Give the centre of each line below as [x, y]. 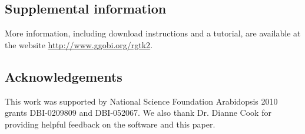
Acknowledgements [64, 76]
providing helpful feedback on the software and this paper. [110, 124]
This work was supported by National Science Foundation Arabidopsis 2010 [141, 101]
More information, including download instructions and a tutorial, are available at [153, 33]
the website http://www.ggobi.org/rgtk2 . [79, 44]
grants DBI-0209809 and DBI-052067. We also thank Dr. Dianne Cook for [138, 113]
